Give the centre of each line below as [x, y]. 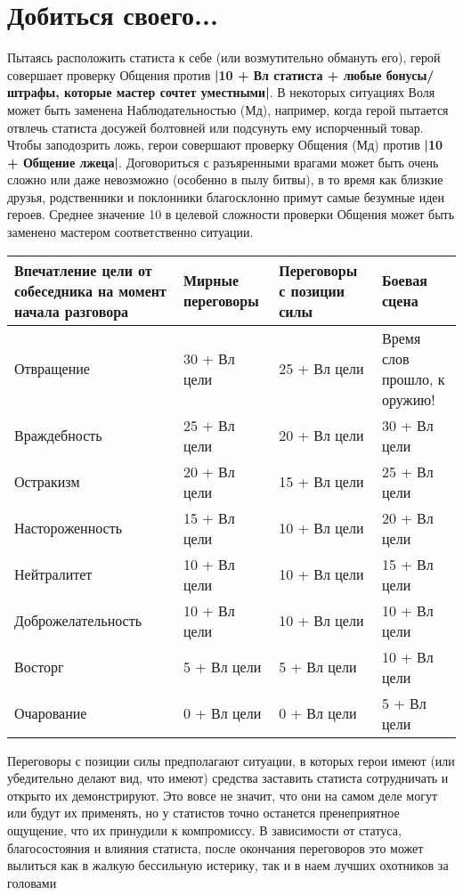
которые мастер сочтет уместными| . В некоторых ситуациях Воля [250, 92]
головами [32, 882]
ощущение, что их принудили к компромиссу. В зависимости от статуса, [204, 830]
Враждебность [58, 435]
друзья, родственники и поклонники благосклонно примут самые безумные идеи [226, 196]
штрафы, [33, 92]
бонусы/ [410, 74]
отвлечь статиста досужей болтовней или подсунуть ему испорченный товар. [215, 127]
